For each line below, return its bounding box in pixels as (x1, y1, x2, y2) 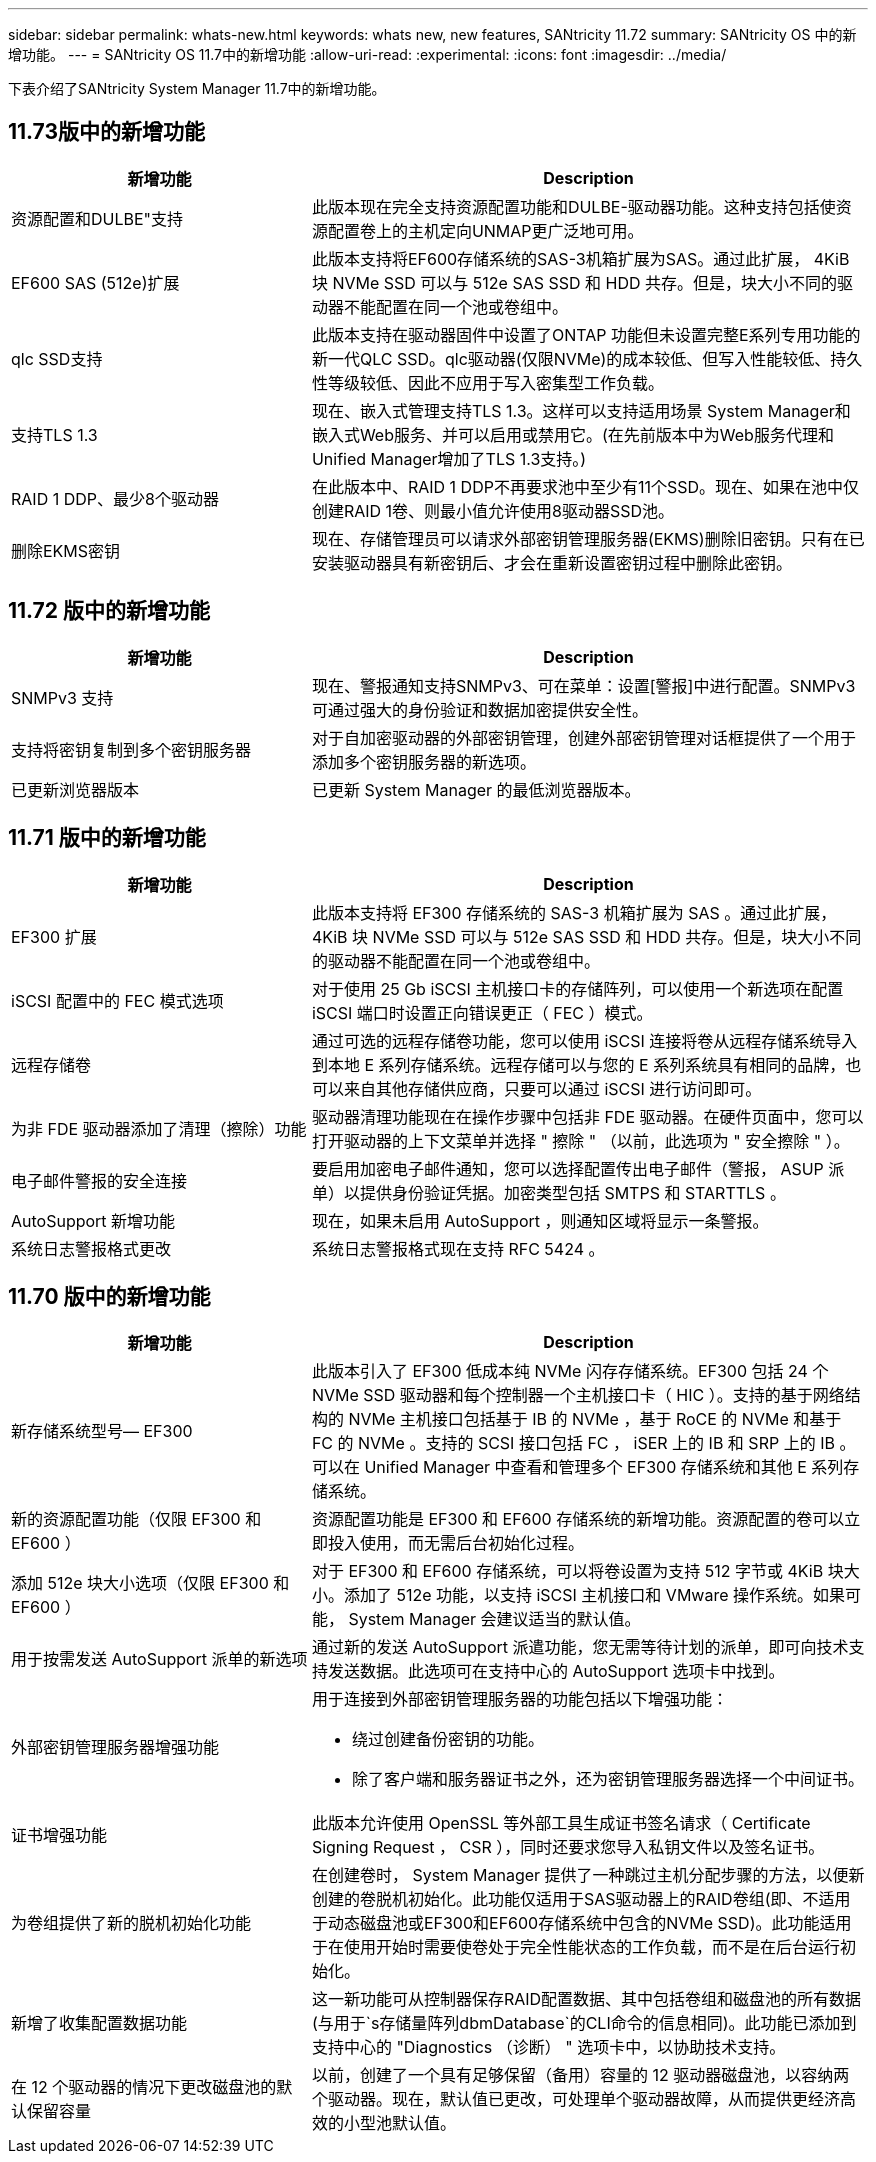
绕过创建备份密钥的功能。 (351, 1729, 544, 1750)
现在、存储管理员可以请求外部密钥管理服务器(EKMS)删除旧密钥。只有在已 (311, 528, 865, 549)
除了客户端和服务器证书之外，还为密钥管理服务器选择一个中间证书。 (351, 1769, 864, 1790)
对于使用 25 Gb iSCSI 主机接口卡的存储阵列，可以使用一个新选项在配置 (311, 978, 844, 999)
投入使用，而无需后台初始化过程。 (327, 1533, 584, 1554)
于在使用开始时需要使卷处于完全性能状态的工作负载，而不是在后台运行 (311, 1937, 840, 1958)
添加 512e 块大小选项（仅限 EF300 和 (11, 1573, 290, 1594)
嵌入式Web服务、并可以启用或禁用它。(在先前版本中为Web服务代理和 (311, 424, 834, 445)
